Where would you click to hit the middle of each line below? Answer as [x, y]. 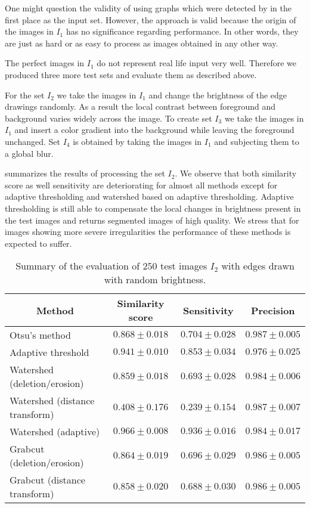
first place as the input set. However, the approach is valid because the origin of [151, 19]
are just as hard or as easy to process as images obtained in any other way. [142, 43]
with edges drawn [258, 266]
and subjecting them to [257, 141]
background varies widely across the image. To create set [108, 118]
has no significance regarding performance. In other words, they [182, 31]
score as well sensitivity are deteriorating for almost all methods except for [141, 185]
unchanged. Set [32, 141]
